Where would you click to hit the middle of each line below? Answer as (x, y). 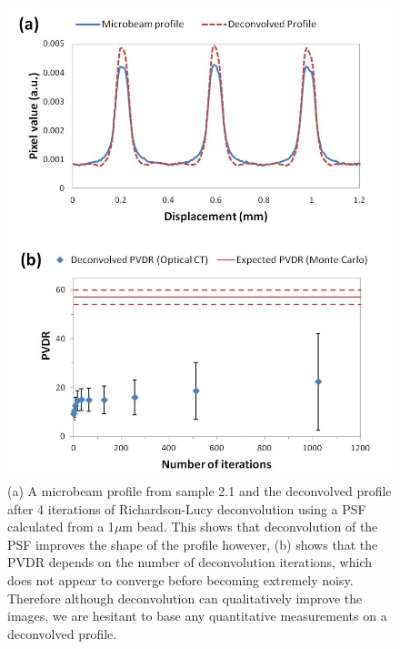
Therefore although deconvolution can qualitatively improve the (185, 598)
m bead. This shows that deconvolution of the (250, 527)
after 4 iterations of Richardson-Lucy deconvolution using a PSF (187, 508)
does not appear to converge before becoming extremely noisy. (180, 580)
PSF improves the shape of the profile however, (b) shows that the (193, 544)
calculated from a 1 (61, 527)
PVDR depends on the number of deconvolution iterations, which (190, 562)
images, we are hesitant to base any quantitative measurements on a (197, 616)
